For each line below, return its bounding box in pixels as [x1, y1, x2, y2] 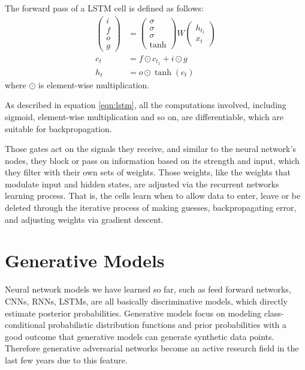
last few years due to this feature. [5, 353, 128, 366]
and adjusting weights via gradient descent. [5, 213, 164, 225]
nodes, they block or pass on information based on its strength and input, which [5, 154, 300, 166]
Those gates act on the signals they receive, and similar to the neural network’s [5, 142, 296, 155]
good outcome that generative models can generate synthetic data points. [5, 330, 274, 342]
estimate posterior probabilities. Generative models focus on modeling [5, 306, 262, 319]
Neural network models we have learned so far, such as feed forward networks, [5, 283, 291, 296]
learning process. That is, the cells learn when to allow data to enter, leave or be [5, 189, 301, 202]
